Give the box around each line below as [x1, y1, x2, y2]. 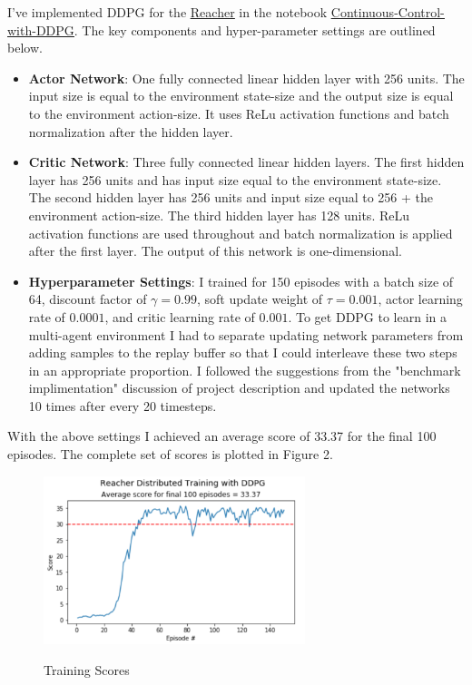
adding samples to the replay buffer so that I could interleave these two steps [28, 343, 457, 362]
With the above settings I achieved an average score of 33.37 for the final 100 [7, 426, 437, 445]
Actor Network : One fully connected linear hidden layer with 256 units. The [28, 68, 465, 87]
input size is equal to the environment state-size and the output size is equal [28, 86, 454, 105]
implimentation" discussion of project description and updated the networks [28, 378, 450, 397]
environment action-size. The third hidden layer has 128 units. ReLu [28, 205, 409, 224]
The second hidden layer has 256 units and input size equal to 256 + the [28, 188, 434, 207]
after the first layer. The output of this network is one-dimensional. [28, 241, 402, 260]
